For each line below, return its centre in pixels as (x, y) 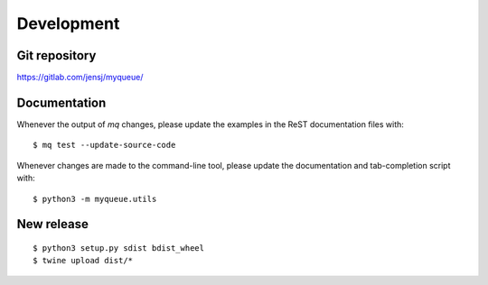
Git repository (56, 55)
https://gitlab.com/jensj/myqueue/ (80, 78)
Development (68, 23)
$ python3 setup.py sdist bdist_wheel (119, 248)
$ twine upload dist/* (83, 261)
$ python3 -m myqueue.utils (95, 199)
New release (53, 224)
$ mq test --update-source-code (104, 145)
